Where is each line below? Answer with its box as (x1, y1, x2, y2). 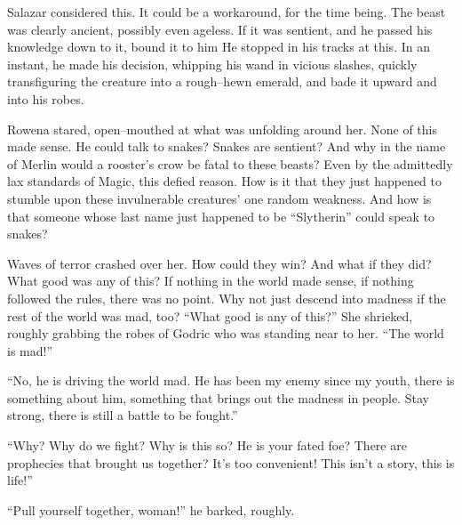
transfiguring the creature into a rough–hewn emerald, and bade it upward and (7, 72, 437, 91)
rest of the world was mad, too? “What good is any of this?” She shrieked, (7, 306, 413, 325)
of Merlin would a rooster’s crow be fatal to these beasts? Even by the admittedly (7, 154, 453, 173)
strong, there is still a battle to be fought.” (7, 406, 238, 424)
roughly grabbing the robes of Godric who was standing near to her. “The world (7, 324, 444, 343)
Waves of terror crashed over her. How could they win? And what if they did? (7, 254, 432, 272)
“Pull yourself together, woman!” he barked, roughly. (7, 500, 295, 519)
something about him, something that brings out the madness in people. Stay (7, 388, 429, 407)
